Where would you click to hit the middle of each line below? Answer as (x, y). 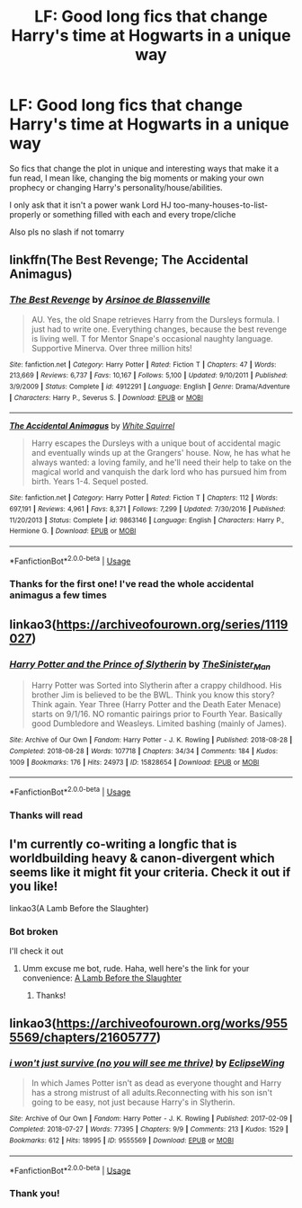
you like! (34, 887)
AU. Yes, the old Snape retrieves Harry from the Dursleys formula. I (155, 319)
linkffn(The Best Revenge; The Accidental (129, 260)
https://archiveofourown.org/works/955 (172, 1023)
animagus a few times (58, 595)
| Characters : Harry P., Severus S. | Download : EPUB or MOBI (107, 397)
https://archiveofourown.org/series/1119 (172, 624)
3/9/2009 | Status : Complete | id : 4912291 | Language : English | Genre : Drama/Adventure (150, 386)
